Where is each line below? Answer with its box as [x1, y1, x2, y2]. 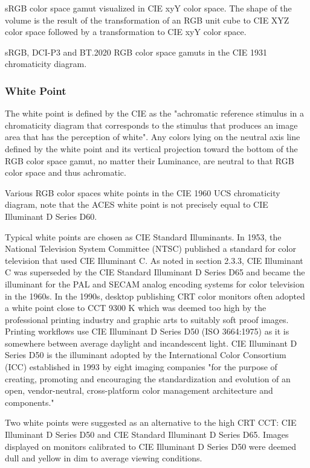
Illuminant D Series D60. [5, 210, 97, 222]
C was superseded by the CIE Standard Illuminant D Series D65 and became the [5, 266, 305, 278]
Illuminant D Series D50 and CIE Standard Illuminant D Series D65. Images [5, 428, 289, 441]
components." [5, 396, 54, 408]
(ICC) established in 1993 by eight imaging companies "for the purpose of [5, 361, 277, 373]
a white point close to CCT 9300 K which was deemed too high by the [5, 301, 266, 314]
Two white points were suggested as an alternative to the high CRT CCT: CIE [5, 416, 297, 429]
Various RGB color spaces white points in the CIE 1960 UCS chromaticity [5, 186, 280, 199]
